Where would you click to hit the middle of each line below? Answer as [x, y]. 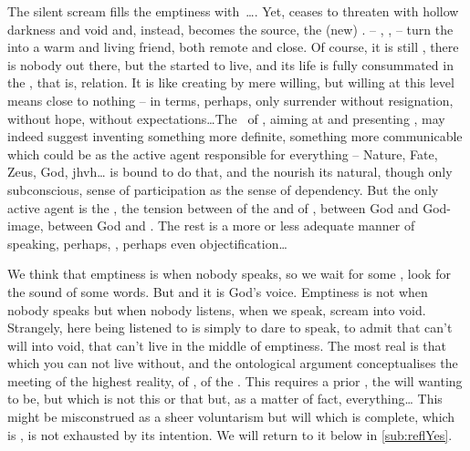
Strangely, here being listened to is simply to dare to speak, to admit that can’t [230, 328]
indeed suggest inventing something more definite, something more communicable [235, 136]
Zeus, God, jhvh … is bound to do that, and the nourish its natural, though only [230, 172]
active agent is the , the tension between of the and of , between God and [213, 207]
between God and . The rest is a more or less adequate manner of [231, 225]
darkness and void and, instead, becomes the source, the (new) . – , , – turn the [230, 29]
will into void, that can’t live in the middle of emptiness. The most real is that [227, 345]
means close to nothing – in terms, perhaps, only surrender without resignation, [230, 100]
